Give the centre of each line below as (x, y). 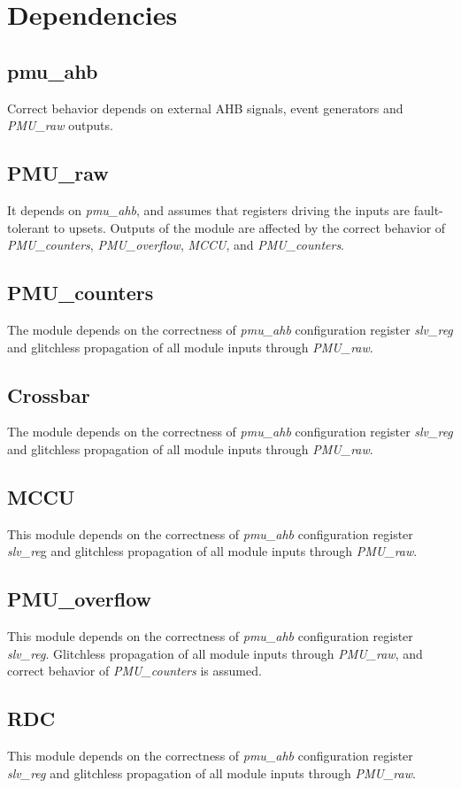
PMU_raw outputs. (60, 125)
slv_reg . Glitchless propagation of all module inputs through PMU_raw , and (215, 653)
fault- (428, 209)
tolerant (28, 227)
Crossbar (49, 394)
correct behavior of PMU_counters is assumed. (134, 671)
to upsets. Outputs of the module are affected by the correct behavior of (250, 227)
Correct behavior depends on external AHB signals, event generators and (205, 108)
